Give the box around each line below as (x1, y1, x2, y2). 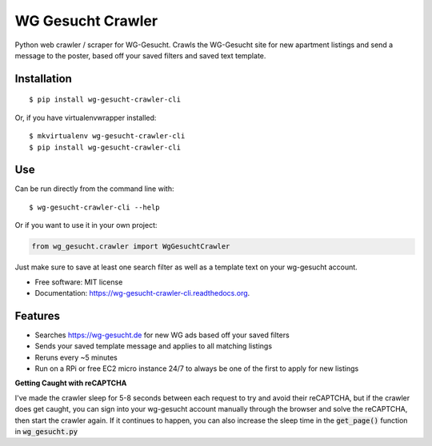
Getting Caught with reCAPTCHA (14, 378, 127, 388)
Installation (14, 72, 72, 86)
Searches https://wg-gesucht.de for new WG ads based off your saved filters (34, 330, 290, 340)
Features (14, 309, 60, 323)
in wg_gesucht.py (14, 426, 78, 436)
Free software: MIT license (34, 277, 123, 287)
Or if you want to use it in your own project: (14, 221, 158, 230)
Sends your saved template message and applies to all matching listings (34, 341, 272, 351)
